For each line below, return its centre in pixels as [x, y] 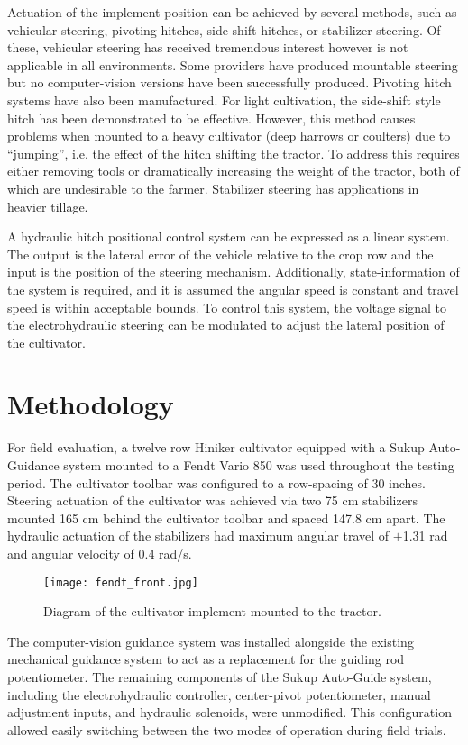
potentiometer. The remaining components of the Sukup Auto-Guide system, [220, 677]
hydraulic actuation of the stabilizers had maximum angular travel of [198, 536]
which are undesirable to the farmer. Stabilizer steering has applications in [213, 188]
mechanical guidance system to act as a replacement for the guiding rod [206, 659]
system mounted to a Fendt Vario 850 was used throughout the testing [259, 465]
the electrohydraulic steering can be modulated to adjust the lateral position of [226, 325]
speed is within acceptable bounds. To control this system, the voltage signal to [227, 307]
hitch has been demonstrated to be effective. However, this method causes [211, 118]
